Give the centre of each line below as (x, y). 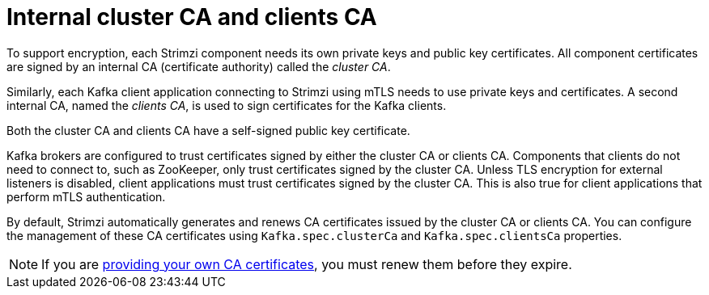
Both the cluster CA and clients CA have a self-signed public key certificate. (208, 130)
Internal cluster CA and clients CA (192, 17)
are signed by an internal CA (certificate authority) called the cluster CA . (199, 66)
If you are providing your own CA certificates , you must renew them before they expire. (307, 264)
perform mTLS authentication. (86, 196)
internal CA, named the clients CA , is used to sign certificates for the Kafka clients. (227, 105)
